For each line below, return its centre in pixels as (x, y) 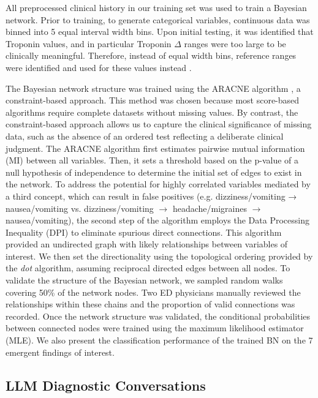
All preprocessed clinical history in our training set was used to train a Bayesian (156, 7)
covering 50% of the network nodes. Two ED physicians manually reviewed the (153, 292)
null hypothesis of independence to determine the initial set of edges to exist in (154, 172)
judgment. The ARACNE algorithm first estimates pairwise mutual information (155, 148)
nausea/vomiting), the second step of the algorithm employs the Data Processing (157, 220)
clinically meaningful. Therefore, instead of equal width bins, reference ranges (151, 55)
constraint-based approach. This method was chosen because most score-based (153, 100)
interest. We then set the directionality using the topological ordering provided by (159, 256)
